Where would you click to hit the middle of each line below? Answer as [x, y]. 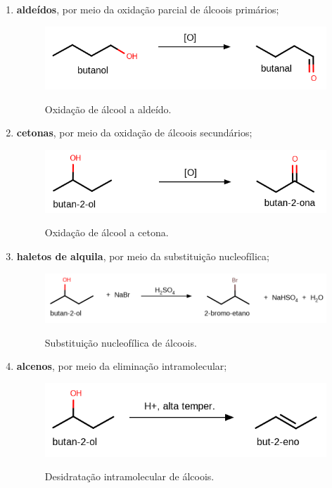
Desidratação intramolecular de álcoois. [129, 476]
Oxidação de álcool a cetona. [107, 232]
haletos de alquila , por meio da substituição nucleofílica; [143, 256]
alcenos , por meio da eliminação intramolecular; [122, 366]
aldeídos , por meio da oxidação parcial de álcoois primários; [148, 9]
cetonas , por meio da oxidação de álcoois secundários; [134, 133]
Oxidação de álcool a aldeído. [108, 109]
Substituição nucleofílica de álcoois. [121, 342]
